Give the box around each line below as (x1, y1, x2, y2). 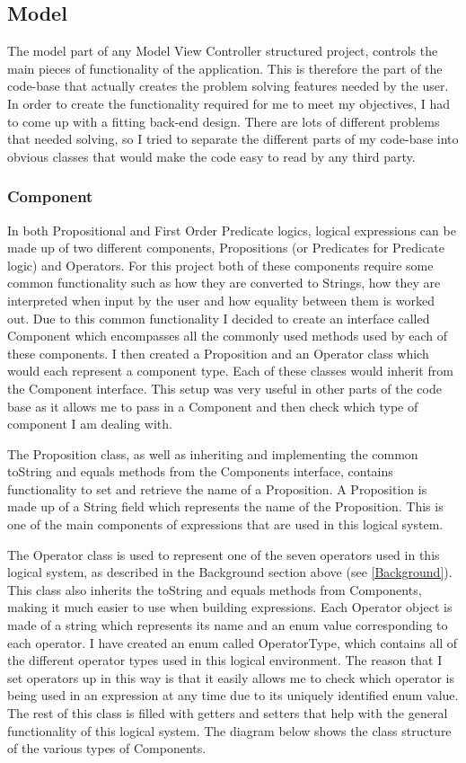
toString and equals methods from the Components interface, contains (7, 462, 393, 481)
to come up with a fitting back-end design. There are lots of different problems (7, 111, 440, 130)
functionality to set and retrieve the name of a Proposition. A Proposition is (7, 479, 427, 498)
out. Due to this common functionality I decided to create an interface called (7, 308, 430, 327)
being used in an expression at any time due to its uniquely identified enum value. (7, 686, 459, 705)
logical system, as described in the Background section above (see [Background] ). (7, 563, 453, 581)
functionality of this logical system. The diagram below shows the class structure (7, 721, 452, 740)
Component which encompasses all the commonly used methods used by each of (7, 326, 448, 345)
